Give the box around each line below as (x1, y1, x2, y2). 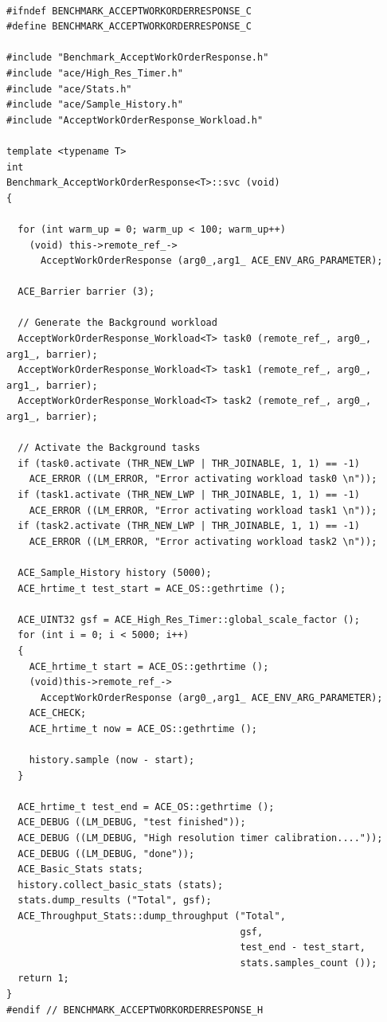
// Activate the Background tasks (18, 442, 201, 454)
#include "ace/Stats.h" (6, 83, 132, 95)
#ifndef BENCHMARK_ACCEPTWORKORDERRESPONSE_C (6, 5, 252, 17)
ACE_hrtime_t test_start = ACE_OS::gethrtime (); (18, 582, 286, 594)
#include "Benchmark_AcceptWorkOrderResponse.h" (6, 52, 269, 64)
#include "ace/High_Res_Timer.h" (6, 67, 183, 79)
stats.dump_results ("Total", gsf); (18, 895, 212, 906)
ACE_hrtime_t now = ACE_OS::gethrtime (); (29, 722, 257, 734)
